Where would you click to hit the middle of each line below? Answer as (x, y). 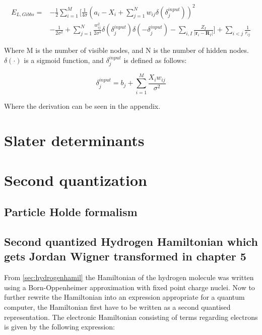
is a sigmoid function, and (64, 60)
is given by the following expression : (60, 327)
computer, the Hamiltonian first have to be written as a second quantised (117, 307)
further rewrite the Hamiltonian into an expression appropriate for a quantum (124, 297)
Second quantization (76, 180)
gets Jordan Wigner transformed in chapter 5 (125, 256)
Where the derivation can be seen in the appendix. (82, 106)
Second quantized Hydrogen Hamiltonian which (131, 242)
